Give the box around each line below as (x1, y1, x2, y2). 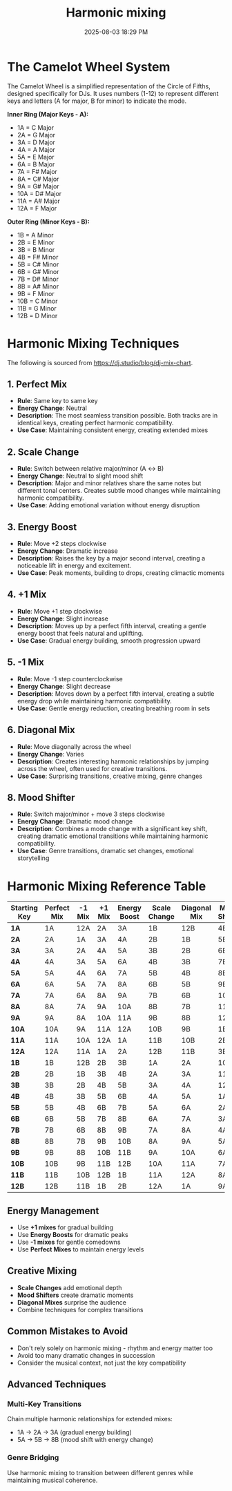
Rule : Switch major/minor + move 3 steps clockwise (17, 810, 166, 819)
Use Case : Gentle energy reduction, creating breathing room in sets (17, 704, 211, 712)
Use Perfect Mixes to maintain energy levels (17, 1245, 144, 1254)
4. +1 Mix (7, 589, 47, 601)
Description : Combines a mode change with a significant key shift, (17, 825, 208, 833)
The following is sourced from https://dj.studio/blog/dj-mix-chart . (7, 358, 193, 367)
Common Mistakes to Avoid (7, 1325, 128, 1337)
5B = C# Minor (17, 260, 59, 269)
